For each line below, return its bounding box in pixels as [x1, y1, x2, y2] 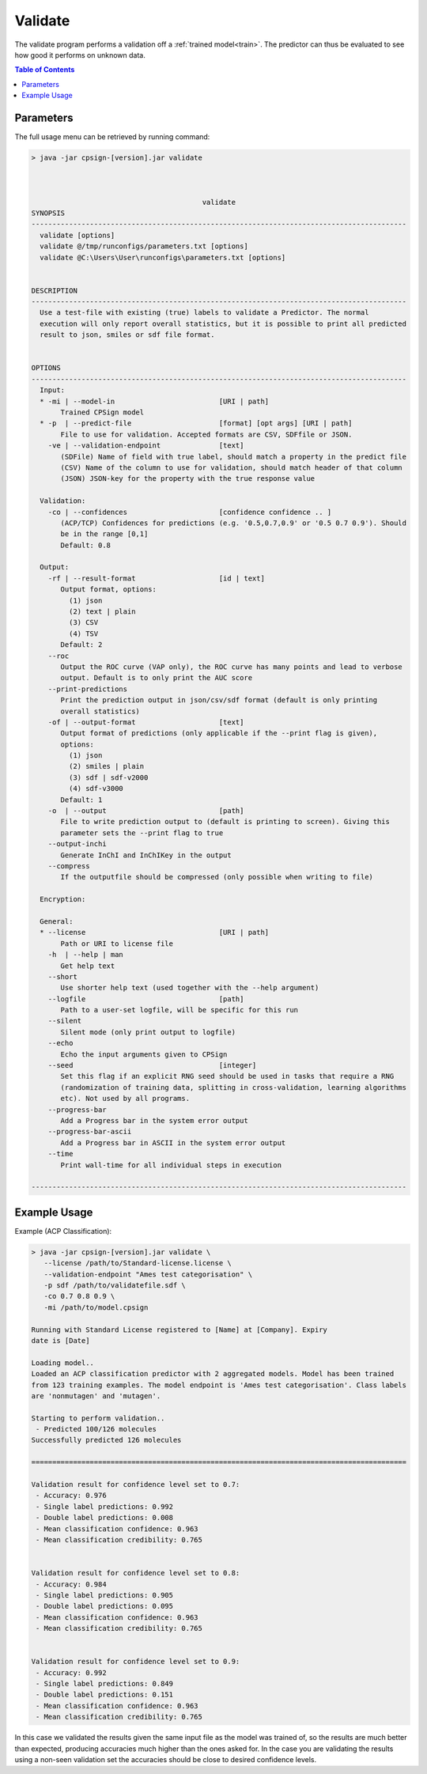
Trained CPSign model [60, 407, 145, 417]
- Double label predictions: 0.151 [36, 1690, 174, 1700]
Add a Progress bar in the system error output [60, 1116, 248, 1125]
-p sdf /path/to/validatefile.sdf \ [43, 1280, 186, 1289]
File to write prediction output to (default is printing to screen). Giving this [60, 817, 391, 826]
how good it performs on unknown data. [14, 50, 145, 59]
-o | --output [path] [47, 807, 244, 815]
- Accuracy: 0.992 [36, 1668, 107, 1677]
